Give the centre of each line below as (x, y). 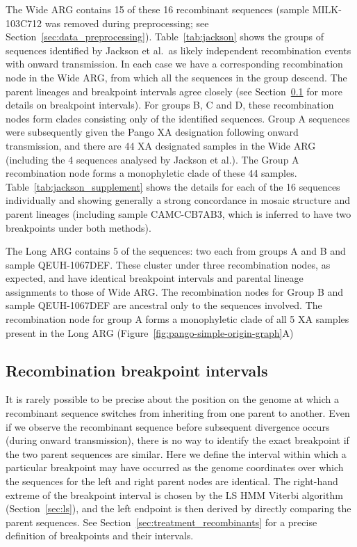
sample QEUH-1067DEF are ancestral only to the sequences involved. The (164, 305)
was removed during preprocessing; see (127, 23)
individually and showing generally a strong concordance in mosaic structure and (178, 200)
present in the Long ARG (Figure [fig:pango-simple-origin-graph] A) (150, 332)
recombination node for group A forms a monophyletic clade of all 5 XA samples (177, 319)
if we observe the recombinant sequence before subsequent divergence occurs (168, 426)
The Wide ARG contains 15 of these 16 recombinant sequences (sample (157, 9)
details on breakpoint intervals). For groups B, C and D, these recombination (170, 105)
